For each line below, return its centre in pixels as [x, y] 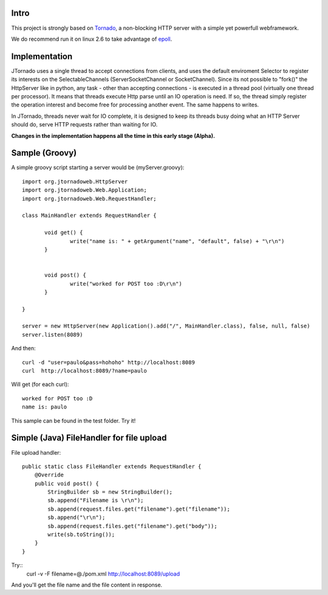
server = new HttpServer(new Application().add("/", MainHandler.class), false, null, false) [166, 326]
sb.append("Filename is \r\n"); [96, 500]
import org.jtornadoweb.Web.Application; [84, 190]
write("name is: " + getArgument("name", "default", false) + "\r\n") [177, 241]
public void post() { [67, 483]
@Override [49, 475]
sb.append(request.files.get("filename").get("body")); [133, 526]
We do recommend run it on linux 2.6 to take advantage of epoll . [92, 39]
